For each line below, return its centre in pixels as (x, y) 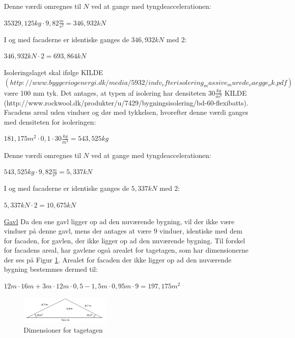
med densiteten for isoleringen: (50, 121)
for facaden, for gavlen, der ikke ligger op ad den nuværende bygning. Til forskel (125, 240)
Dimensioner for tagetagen (63, 330)
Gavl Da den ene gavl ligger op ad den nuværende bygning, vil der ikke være (119, 221)
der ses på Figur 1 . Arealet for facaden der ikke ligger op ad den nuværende (118, 259)
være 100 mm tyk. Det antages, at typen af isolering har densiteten (105, 92)
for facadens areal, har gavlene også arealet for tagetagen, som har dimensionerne (126, 250)
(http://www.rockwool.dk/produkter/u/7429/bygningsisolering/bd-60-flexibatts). (126, 102)
